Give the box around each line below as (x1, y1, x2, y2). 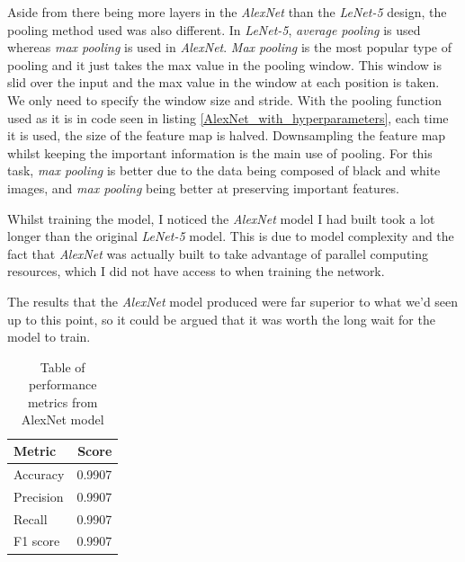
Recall (13, 509, 48, 528)
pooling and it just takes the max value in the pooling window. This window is (7, 55, 442, 74)
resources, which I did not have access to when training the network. (7, 262, 385, 281)
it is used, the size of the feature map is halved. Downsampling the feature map (7, 126, 446, 145)
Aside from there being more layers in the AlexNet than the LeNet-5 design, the (7, 3, 447, 21)
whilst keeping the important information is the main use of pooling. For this (7, 143, 433, 162)
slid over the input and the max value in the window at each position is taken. (7, 73, 440, 92)
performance (28, 375, 97, 394)
